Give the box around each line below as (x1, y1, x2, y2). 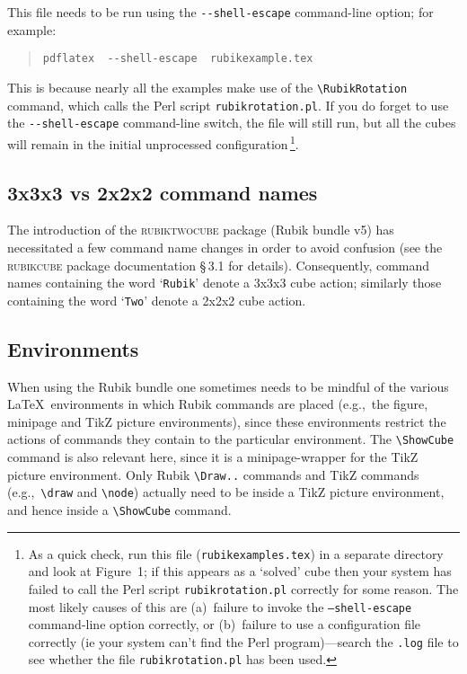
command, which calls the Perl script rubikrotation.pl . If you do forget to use (7, 95, 449, 114)
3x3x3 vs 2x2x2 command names (7, 178, 318, 206)
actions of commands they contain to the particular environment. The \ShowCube (7, 430, 454, 448)
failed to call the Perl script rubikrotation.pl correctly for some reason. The (28, 579, 459, 598)
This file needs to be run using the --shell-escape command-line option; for (7, 3, 434, 21)
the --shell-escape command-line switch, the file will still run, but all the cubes (7, 113, 456, 132)
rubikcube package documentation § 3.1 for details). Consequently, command (7, 255, 430, 274)
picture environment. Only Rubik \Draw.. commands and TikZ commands (7, 465, 419, 483)
